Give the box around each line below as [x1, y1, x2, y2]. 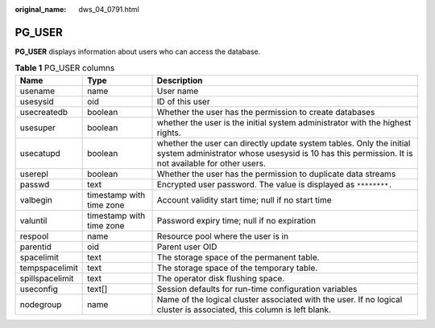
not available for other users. [156, 158, 266, 169]
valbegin [19, 194, 52, 205]
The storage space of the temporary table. [156, 262, 318, 273]
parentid [19, 241, 52, 252]
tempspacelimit [19, 262, 78, 273]
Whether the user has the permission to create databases [156, 106, 375, 117]
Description [156, 75, 203, 86]
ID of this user [156, 96, 210, 107]
